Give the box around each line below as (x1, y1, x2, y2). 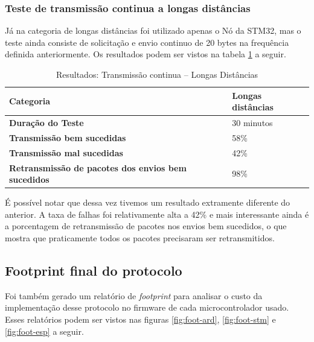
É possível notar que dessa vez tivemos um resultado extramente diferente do (5, 196, 290, 209)
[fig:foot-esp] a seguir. (5, 325, 84, 337)
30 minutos (232, 116, 273, 129)
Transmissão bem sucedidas (9, 131, 126, 144)
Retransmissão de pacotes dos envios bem (9, 161, 187, 174)
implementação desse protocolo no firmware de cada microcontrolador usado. (5, 301, 289, 314)
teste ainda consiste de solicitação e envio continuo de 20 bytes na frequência (5, 36, 289, 48)
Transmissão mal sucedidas (9, 146, 123, 159)
